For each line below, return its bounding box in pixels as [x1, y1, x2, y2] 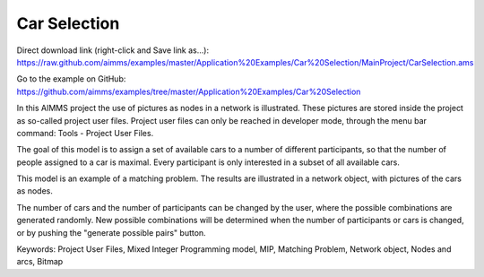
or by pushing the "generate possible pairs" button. [16, 227, 206, 238]
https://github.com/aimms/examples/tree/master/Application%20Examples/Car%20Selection [16, 86, 361, 97]
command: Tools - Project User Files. [16, 127, 154, 138]
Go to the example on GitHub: [16, 74, 126, 84]
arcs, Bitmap [16, 256, 64, 267]
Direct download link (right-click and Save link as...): [16, 45, 210, 56]
